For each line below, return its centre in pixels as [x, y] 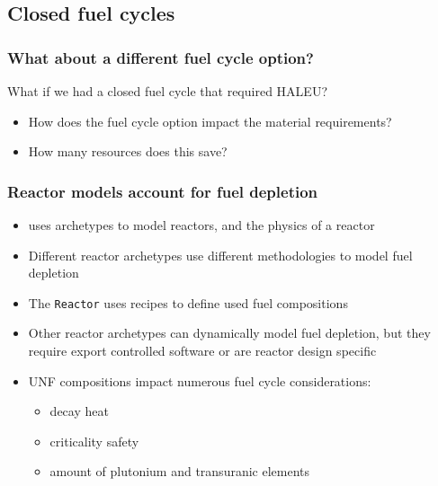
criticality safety [94, 441]
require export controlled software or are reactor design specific [202, 351]
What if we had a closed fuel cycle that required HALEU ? [167, 91]
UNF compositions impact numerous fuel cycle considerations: [200, 380]
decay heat [79, 411]
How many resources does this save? [128, 151]
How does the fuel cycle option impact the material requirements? [210, 121]
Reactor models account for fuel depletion [163, 191]
